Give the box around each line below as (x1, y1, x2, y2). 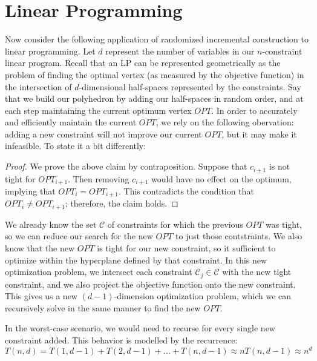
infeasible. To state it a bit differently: (5, 139, 146, 152)
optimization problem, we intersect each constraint (5, 265, 192, 278)
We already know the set (5, 217, 97, 230)
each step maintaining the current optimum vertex (5, 104, 192, 116)
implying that (5, 184, 56, 197)
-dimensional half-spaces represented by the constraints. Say (79, 80, 301, 93)
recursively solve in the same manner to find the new (5, 301, 201, 314)
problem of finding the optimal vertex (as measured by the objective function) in (5, 68, 304, 81)
